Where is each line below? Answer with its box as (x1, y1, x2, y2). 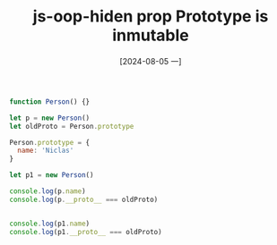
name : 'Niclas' (17, 146, 74, 156)
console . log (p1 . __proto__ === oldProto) (9, 227, 163, 236)
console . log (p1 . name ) (9, 219, 91, 228)
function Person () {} (9, 97, 91, 106)
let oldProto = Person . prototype (9, 122, 134, 131)
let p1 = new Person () (9, 171, 94, 180)
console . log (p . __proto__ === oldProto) (9, 195, 159, 204)
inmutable (111, 25, 190, 46)
